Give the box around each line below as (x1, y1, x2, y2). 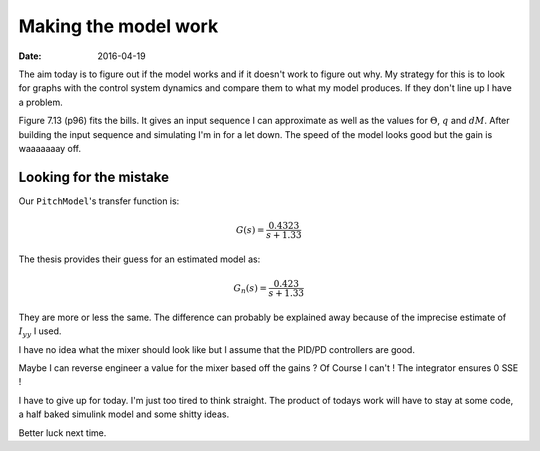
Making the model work (18, 15, 219, 37)
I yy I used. (18, 325, 62, 339)
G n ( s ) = (233, 282, 267, 296)
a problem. (18, 96, 64, 108)
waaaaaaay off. (18, 142, 82, 154)
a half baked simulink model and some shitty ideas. (18, 408, 230, 420)
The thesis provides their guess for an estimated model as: (18, 253, 261, 265)
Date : (18, 50, 42, 62)
